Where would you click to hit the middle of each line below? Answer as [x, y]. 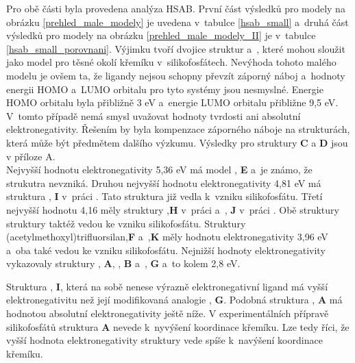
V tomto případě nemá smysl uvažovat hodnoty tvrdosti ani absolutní [154, 115]
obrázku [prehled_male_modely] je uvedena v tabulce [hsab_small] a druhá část [177, 22]
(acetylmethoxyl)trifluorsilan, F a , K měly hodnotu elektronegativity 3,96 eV [167, 237]
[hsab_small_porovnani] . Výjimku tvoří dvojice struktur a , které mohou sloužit [176, 48]
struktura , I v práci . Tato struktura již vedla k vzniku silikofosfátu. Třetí [164, 196]
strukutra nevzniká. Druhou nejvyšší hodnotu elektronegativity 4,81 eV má [164, 183]
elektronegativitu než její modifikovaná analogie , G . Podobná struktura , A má [174, 300]
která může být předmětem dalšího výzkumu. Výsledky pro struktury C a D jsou [177, 142]
